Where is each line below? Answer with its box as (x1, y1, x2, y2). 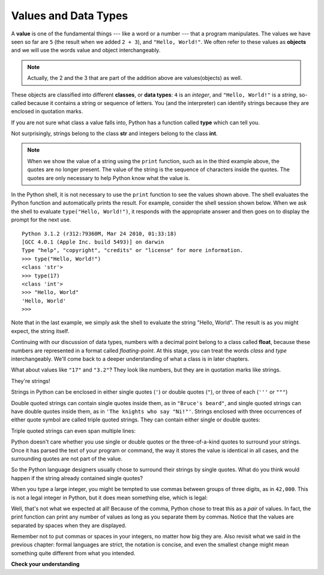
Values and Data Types (11, 9, 128, 22)
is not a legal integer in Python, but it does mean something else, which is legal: (11, 494, 208, 501)
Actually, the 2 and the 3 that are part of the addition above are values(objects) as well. (27, 74, 242, 82)
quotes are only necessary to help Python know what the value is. (27, 174, 190, 181)
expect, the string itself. (11, 327, 70, 334)
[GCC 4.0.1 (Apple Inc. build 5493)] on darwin (22, 238, 164, 245)
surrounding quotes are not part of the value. (11, 455, 122, 462)
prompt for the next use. (11, 216, 71, 223)
